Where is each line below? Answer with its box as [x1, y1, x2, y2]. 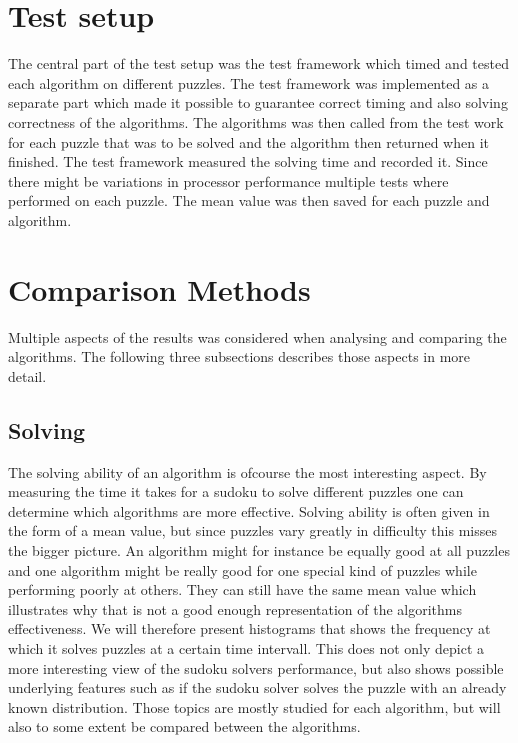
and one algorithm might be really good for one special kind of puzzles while [8, 559, 477, 580]
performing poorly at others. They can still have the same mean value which [8, 579, 477, 600]
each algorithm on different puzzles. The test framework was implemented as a [8, 72, 490, 93]
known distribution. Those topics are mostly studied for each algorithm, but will [8, 696, 501, 717]
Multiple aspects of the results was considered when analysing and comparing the [8, 326, 507, 347]
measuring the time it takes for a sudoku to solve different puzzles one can [8, 481, 464, 502]
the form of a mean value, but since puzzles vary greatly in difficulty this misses [8, 520, 497, 541]
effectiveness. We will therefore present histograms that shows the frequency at [8, 618, 491, 639]
